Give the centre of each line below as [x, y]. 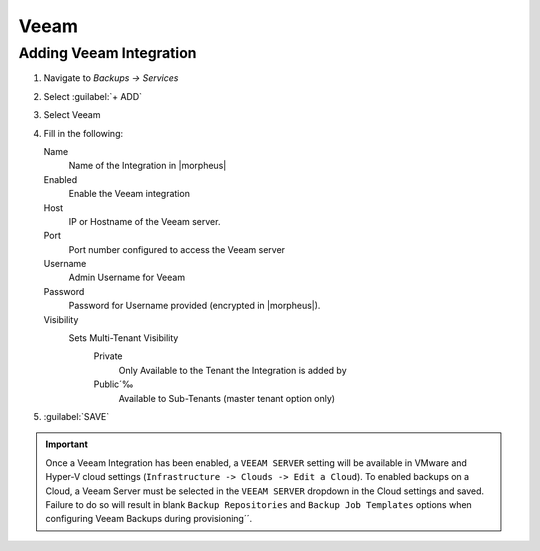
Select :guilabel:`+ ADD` [93, 96]
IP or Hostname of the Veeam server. [144, 221]
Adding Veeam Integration [107, 53]
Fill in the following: [83, 133]
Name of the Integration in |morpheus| [147, 166]
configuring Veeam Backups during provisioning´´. [149, 519]
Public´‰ [113, 384]
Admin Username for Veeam [126, 277]
